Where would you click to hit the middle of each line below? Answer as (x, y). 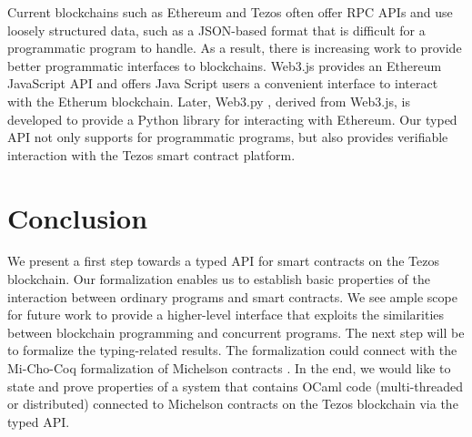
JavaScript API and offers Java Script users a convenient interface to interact (223, 83)
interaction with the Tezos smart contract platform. (151, 154)
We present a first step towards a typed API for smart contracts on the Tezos (223, 261)
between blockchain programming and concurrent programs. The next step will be (236, 332)
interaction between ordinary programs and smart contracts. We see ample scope (232, 296)
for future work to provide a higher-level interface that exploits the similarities (226, 315)
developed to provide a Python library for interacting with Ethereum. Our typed (232, 119)
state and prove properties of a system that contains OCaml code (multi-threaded (236, 386)
